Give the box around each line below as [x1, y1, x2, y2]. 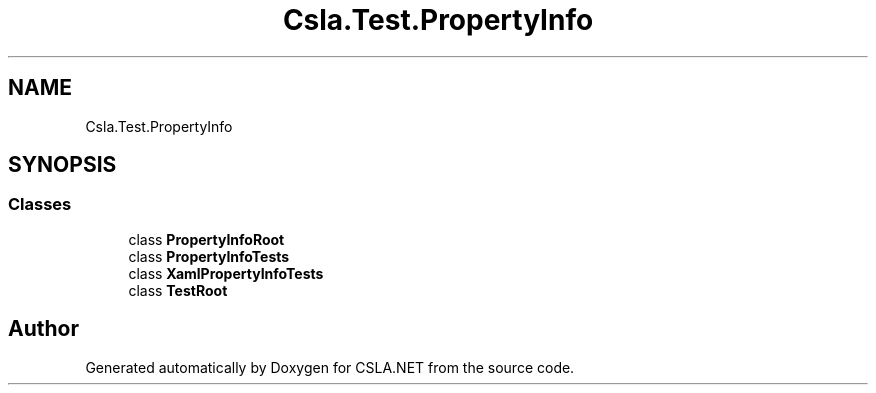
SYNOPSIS [8, 152, 117, 178]
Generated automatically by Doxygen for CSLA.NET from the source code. [85, 358, 575, 376]
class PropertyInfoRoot [128, 230, 285, 248]
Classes [8, 194, 72, 215]
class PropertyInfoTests [128, 247, 290, 265]
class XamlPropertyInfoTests [128, 264, 324, 282]
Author [8, 316, 79, 342]
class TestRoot [128, 281, 228, 299]
